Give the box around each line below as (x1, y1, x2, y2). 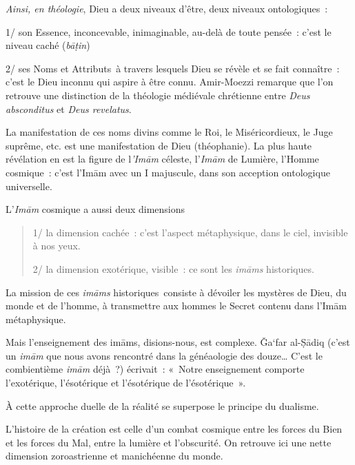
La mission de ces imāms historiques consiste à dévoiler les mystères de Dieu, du (6, 285, 347, 299)
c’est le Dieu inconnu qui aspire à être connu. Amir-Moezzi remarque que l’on (6, 74, 334, 89)
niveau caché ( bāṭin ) (6, 38, 90, 52)
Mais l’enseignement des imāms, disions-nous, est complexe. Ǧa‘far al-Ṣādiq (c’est (6, 335, 350, 349)
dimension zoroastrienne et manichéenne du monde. (6, 448, 223, 463)
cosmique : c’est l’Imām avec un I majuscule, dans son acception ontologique (6, 165, 330, 179)
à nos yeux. (32, 238, 81, 253)
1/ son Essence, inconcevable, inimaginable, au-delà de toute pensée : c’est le (6, 24, 332, 39)
